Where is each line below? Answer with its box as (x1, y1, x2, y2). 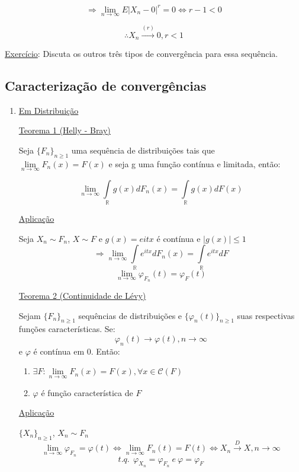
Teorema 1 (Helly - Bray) (18, 124, 111, 136)
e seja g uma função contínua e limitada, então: (108, 157, 281, 170)
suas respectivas (237, 309, 295, 321)
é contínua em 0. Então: (33, 345, 120, 357)
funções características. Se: (18, 323, 115, 335)
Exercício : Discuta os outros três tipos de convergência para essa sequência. (5, 47, 278, 59)
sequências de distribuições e (78, 309, 182, 321)
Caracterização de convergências (5, 76, 207, 94)
